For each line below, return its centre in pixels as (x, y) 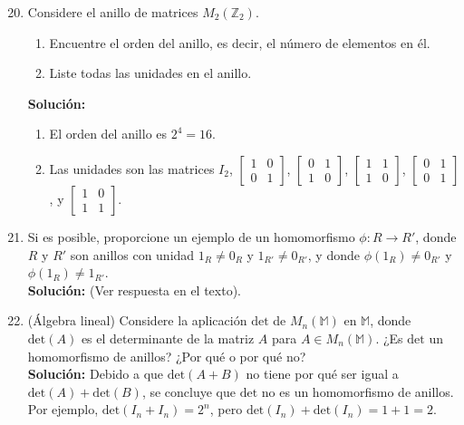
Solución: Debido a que (96, 374)
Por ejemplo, (63, 409)
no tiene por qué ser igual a (322, 374)
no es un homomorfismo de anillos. (358, 391)
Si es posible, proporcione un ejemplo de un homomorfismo (191, 236)
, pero (226, 409)
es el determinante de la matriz (168, 338)
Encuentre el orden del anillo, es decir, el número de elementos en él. (240, 42)
